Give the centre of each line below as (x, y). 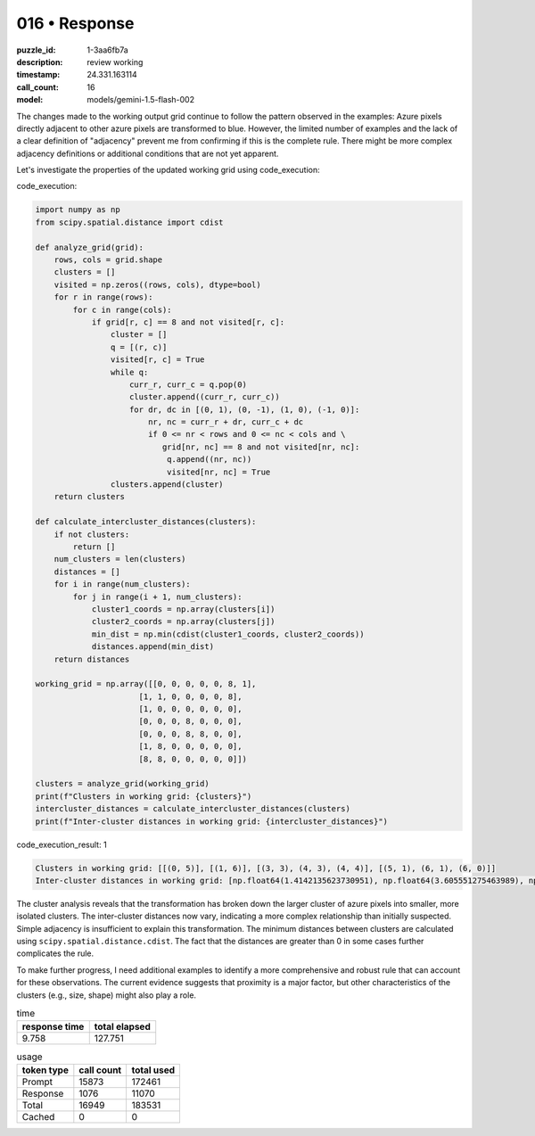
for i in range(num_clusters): (122, 584)
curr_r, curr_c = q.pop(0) (188, 384)
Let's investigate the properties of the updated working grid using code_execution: (168, 170)
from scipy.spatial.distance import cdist (129, 222)
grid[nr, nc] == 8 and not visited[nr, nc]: (261, 447)
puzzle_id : (36, 50)
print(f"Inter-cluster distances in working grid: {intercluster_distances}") (211, 821)
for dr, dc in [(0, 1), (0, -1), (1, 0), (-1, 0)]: (245, 409)
